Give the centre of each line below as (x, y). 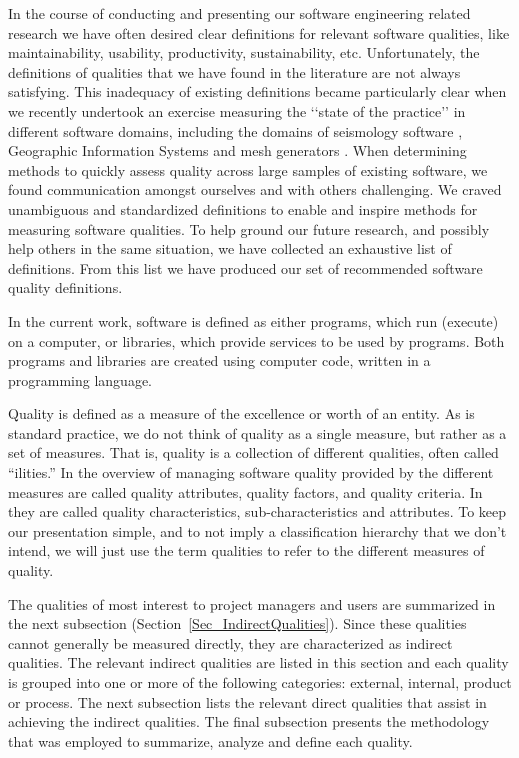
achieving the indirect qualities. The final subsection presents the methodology (249, 721)
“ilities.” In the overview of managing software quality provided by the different (251, 472)
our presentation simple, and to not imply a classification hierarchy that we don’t (257, 530)
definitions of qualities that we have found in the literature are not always (234, 71)
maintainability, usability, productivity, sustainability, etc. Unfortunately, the (244, 52)
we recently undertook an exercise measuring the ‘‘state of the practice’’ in (237, 110)
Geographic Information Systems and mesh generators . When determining (237, 150)
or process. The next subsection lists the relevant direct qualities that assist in (247, 701)
